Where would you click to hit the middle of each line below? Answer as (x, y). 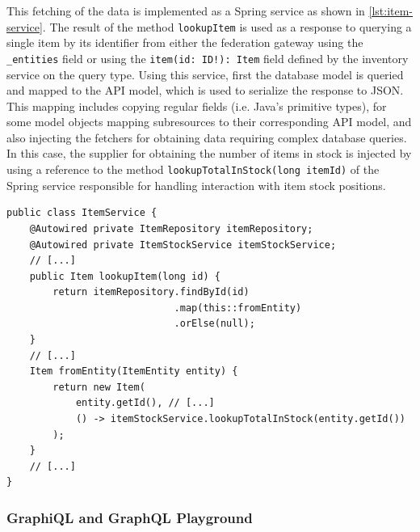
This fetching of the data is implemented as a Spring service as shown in (186, 11)
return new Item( (99, 387)
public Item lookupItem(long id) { (125, 276)
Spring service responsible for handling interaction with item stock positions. (196, 185)
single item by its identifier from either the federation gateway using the (185, 42)
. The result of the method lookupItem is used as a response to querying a (227, 26)
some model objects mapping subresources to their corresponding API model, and (209, 122)
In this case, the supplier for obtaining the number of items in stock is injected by (209, 153)
